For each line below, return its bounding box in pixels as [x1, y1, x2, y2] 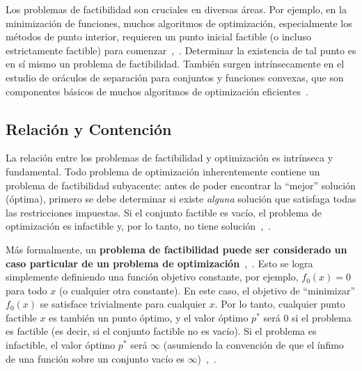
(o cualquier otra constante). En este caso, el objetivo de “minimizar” [58, 283, 356, 297]
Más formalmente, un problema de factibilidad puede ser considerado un [6, 242, 347, 256]
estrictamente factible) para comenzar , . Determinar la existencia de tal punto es [6, 42, 356, 57]
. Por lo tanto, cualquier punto [214, 297, 345, 311]
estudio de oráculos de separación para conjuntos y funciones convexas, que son [6, 70, 344, 84]
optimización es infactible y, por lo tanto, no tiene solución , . [6, 219, 271, 233]
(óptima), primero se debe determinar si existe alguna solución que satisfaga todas [6, 191, 356, 206]
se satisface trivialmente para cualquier [40, 297, 207, 311]
